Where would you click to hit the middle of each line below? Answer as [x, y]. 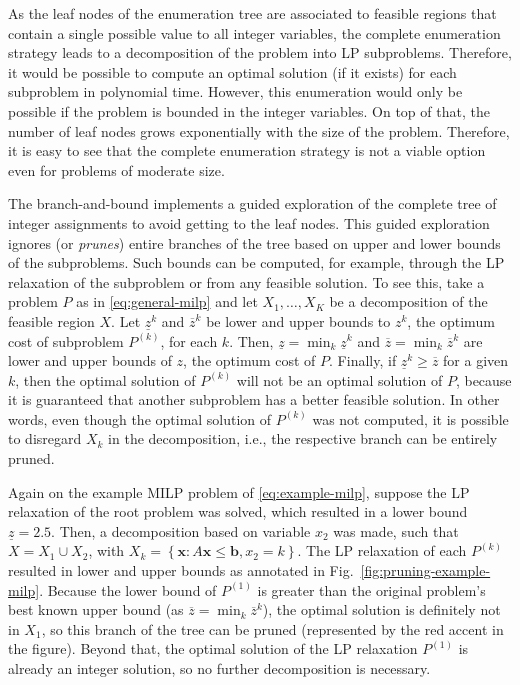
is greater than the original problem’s [371, 589]
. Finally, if [363, 360]
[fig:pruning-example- [425, 570]
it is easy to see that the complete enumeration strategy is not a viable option [247, 150]
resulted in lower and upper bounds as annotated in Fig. [181, 570]
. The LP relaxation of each [382, 550]
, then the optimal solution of [105, 379]
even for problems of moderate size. [116, 169]
